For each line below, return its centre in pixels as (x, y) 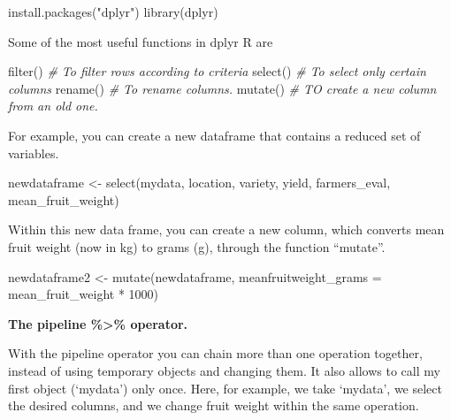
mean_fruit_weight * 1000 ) (84, 294)
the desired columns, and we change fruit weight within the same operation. (214, 405)
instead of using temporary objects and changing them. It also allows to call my (224, 370)
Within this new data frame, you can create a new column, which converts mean (226, 229)
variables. (34, 153)
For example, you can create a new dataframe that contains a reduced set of (214, 135)
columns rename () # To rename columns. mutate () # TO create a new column (222, 88)
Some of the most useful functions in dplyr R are (141, 41)
